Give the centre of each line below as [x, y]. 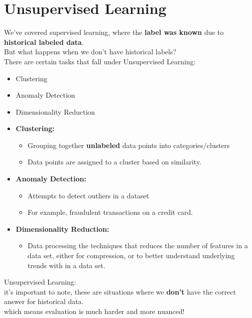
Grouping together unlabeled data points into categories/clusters [129, 145]
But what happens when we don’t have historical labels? [90, 52]
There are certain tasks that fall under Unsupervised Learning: [100, 61]
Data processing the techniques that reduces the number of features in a [138, 245]
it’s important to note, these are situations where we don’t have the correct [120, 291]
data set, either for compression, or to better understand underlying [131, 255]
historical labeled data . [44, 42]
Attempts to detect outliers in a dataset [88, 195]
